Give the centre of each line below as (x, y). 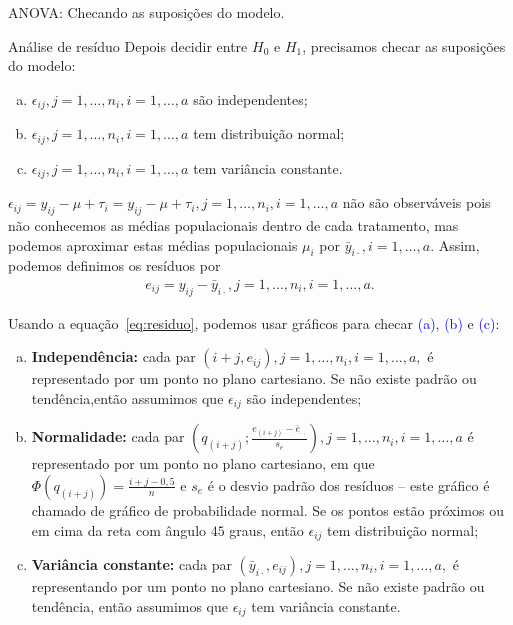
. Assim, (455, 244)
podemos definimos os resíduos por (114, 265)
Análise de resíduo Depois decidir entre (128, 45)
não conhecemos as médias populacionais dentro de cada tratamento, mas (233, 224)
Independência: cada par (113, 356)
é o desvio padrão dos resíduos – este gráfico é (348, 484)
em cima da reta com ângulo (119, 529)
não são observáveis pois (416, 202)
